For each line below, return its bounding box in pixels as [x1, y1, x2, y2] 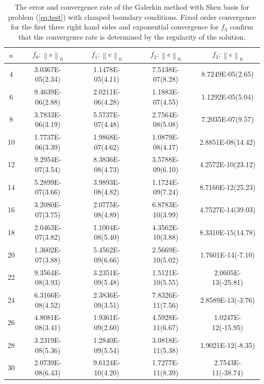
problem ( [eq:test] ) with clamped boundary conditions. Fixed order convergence [8, 11, 256, 22]
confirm [229, 21, 253, 32]
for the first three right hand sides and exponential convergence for [11, 21, 219, 32]
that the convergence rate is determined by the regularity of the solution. [18, 31, 246, 42]
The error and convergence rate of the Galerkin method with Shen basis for [14, 2, 250, 12]
